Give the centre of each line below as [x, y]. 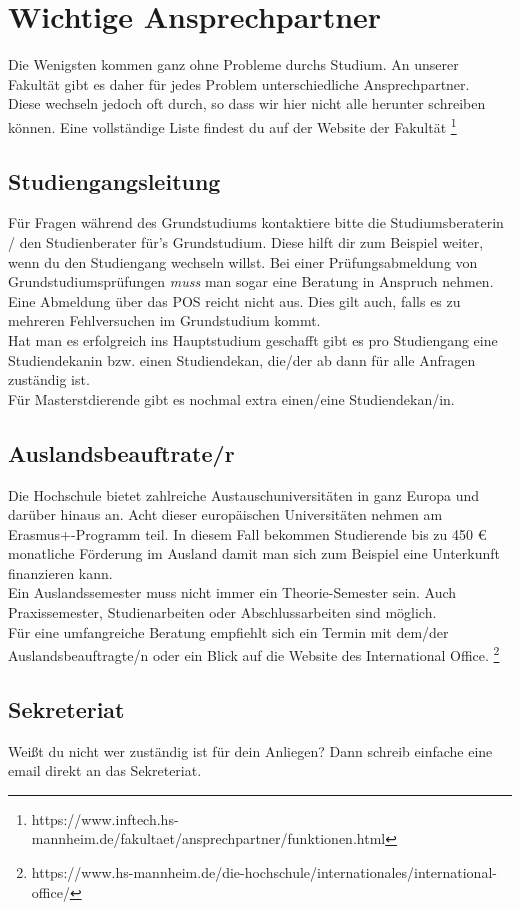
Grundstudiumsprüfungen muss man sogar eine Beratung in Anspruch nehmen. [251, 281]
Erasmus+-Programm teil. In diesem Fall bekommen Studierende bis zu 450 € [247, 533]
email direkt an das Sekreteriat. [105, 770]
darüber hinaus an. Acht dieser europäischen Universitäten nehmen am [225, 514]
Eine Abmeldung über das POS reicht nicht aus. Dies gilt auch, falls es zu [234, 300]
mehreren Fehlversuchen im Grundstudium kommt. [164, 320]
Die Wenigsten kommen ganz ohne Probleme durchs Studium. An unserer [233, 64]
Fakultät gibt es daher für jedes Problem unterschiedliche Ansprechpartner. [239, 83]
